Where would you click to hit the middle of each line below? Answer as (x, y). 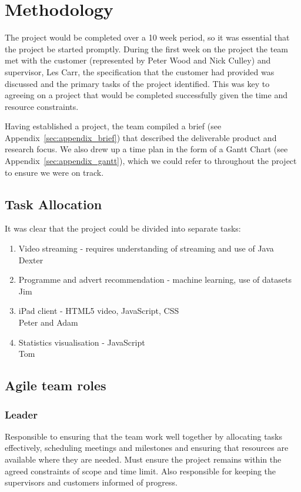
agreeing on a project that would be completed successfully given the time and (146, 95)
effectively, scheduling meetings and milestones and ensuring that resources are (147, 448)
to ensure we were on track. (54, 172)
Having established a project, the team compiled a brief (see (113, 126)
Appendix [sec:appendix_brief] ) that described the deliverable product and (141, 137)
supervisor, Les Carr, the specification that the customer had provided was (140, 71)
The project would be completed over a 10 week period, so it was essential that (147, 37)
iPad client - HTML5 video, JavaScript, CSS (99, 311)
